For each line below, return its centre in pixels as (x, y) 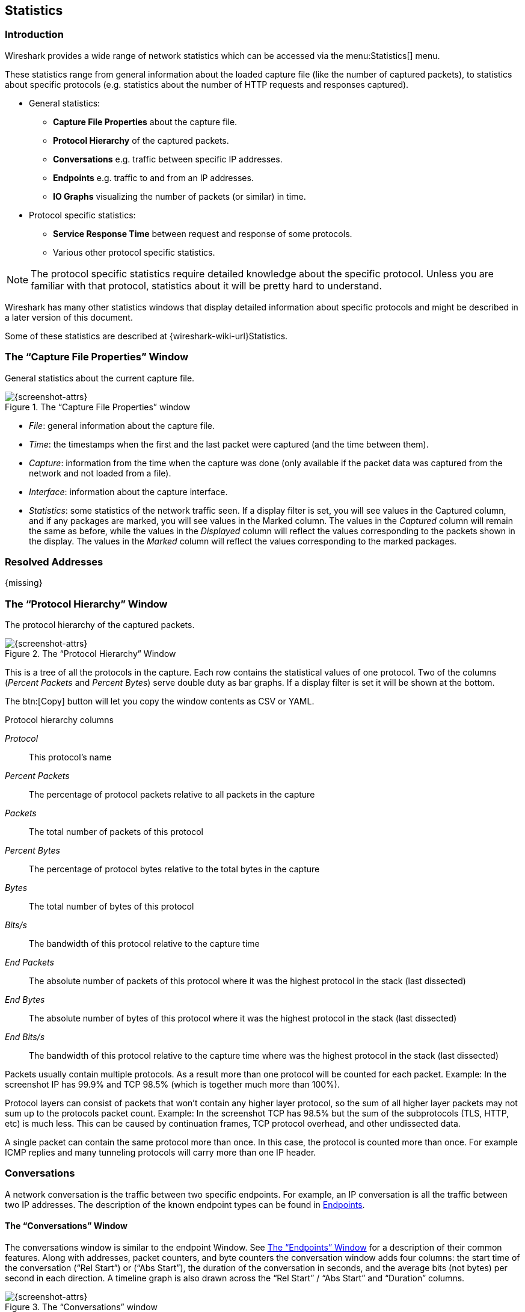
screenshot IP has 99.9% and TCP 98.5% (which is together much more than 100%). (172, 1085)
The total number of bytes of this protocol (112, 907)
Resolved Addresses (54, 562)
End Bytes (25, 1000)
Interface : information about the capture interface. (128, 491)
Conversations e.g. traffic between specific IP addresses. (168, 159)
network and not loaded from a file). (100, 473)
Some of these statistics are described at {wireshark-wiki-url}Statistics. (146, 336)
